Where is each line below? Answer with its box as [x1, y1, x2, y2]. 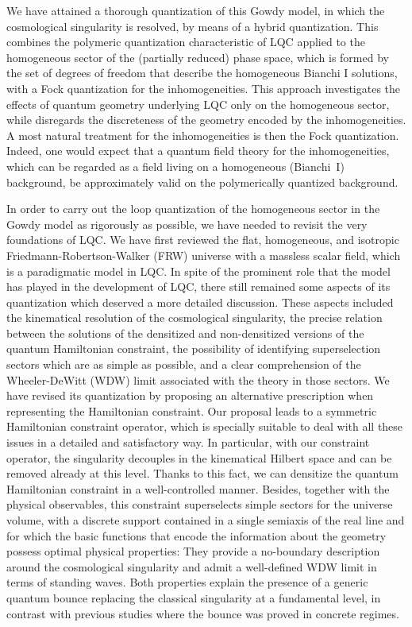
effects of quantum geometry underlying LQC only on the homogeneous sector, [6, 95, 390, 112]
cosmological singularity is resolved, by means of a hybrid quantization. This [6, 17, 379, 34]
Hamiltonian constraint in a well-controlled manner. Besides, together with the [6, 480, 390, 497]
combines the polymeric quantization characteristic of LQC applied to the [6, 33, 365, 50]
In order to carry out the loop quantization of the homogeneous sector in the [6, 200, 380, 217]
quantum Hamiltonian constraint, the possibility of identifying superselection [6, 340, 381, 357]
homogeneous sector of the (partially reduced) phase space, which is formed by [6, 48, 389, 65]
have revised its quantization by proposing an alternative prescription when [6, 387, 374, 404]
